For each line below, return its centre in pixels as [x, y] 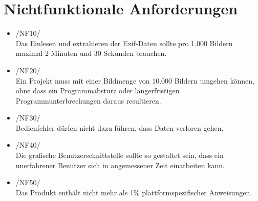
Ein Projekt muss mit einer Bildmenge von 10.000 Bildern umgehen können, [135, 80]
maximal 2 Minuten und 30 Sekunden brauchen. [91, 53]
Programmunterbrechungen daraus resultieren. [88, 100]
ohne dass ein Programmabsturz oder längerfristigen [98, 91]
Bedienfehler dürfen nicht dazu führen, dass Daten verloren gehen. [120, 127]
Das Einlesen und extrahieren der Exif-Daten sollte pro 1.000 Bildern [124, 43]
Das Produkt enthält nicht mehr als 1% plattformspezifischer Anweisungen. [134, 192]
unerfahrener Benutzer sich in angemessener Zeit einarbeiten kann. [120, 165]
